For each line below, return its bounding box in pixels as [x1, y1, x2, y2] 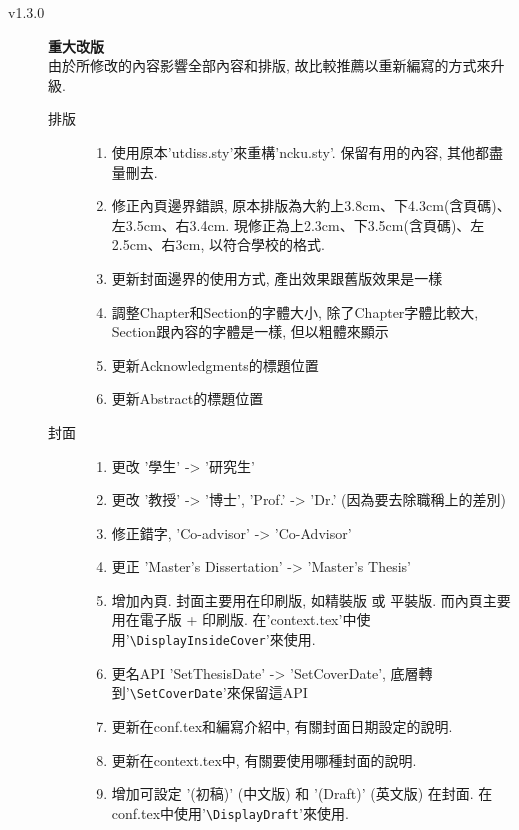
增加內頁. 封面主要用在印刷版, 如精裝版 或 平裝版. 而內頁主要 [111, 589, 511, 610]
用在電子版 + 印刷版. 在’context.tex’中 [111, 609, 357, 630]
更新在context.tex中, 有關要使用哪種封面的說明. [111, 749, 417, 770]
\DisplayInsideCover [129, 634, 266, 649]
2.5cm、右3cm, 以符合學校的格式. [111, 234, 325, 255]
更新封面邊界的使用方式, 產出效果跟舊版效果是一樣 [111, 267, 443, 288]
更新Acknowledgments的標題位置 [111, 354, 319, 375]
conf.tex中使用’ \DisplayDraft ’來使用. [111, 802, 349, 823]
